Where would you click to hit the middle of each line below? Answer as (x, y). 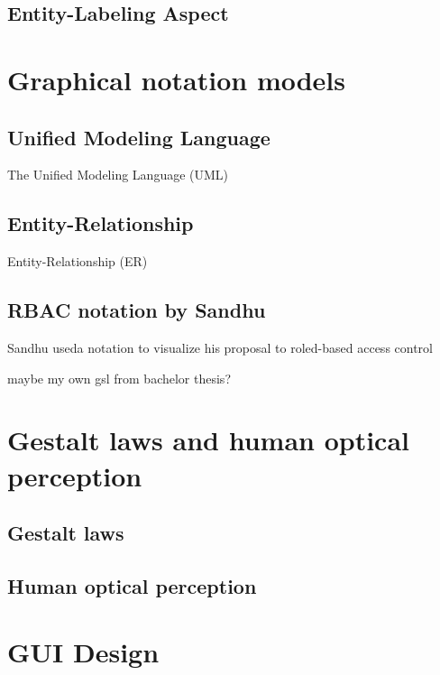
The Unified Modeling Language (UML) (118, 175)
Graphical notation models (177, 79)
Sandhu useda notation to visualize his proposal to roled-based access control (220, 347)
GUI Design (83, 652)
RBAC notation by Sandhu (137, 310)
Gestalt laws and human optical (208, 440)
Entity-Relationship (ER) (78, 261)
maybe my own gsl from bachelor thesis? (119, 378)
